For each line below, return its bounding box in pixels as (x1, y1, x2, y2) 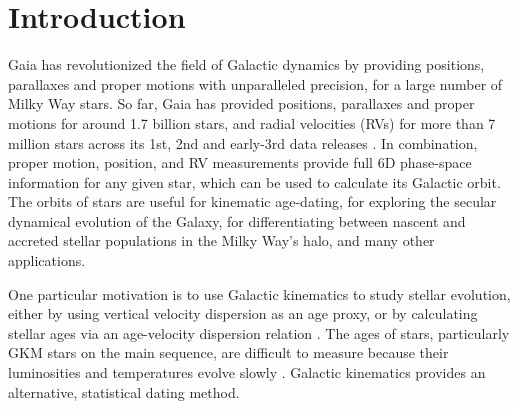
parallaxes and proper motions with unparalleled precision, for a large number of (8, 73, 503, 94)
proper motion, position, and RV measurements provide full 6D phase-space (8, 152, 472, 173)
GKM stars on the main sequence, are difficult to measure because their (8, 342, 449, 363)
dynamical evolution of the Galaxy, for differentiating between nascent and (8, 210, 466, 231)
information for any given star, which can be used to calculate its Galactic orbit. (8, 171, 501, 192)
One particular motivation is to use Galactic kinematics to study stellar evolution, (8, 283, 511, 304)
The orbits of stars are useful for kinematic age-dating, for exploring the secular (8, 191, 497, 212)
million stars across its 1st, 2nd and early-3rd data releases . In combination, (8, 132, 478, 153)
